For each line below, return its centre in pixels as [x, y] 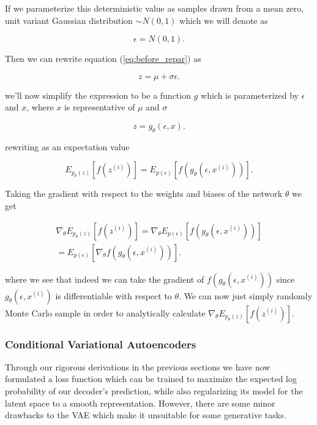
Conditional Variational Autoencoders [101, 344]
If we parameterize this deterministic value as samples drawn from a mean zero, [155, 8]
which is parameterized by [250, 95]
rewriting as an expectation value [67, 146]
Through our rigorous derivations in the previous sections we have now [138, 366]
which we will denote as [224, 20]
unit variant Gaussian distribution [69, 20]
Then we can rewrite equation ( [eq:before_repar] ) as [103, 59]
